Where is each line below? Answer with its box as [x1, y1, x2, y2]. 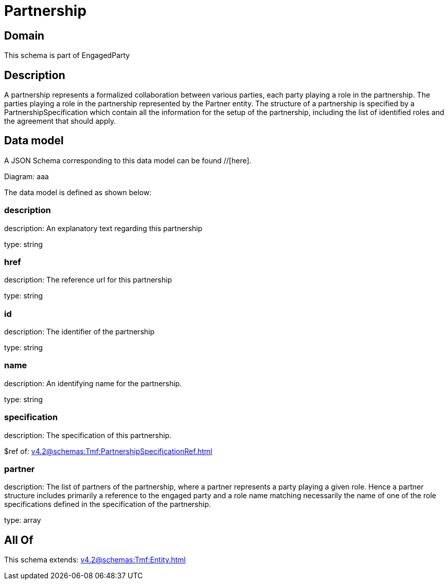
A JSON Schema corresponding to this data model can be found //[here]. [4, 156, 252, 165]
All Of [4, 533, 33, 547]
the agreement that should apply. [4, 117, 116, 126]
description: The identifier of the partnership [4, 327, 155, 336]
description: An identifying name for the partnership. [4, 379, 182, 388]
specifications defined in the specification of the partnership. [4, 500, 211, 509]
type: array [4, 516, 41, 525]
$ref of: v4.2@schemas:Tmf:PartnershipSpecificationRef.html [4, 446, 212, 456]
